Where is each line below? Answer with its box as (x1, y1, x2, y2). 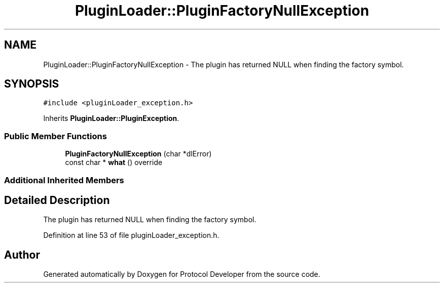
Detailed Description (4, 193, 110, 207)
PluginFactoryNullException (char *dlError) (65, 149, 212, 158)
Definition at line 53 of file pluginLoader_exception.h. (43, 231, 219, 240)
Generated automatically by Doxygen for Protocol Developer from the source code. (43, 270, 320, 279)
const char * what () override (65, 158, 163, 167)
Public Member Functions (4, 131, 107, 141)
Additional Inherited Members (4, 175, 124, 185)
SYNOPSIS (4, 77, 59, 91)
